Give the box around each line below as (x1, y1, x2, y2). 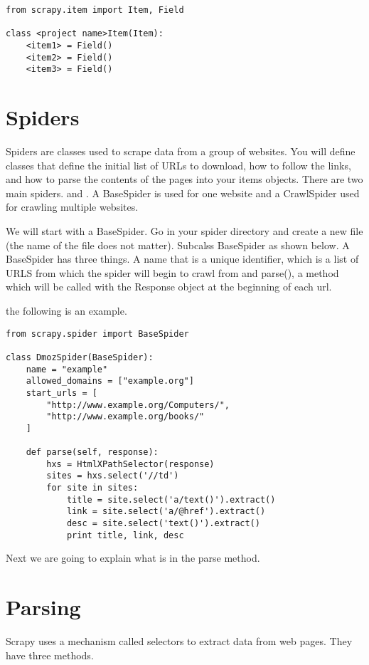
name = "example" (26, 364, 108, 375)
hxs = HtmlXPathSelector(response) (46, 459, 215, 469)
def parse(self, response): (26, 447, 159, 458)
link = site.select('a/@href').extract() (66, 506, 266, 517)
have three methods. (6, 647, 94, 662)
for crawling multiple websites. (6, 199, 139, 214)
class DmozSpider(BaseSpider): (6, 352, 154, 362)
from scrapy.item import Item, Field (6, 5, 184, 15)
